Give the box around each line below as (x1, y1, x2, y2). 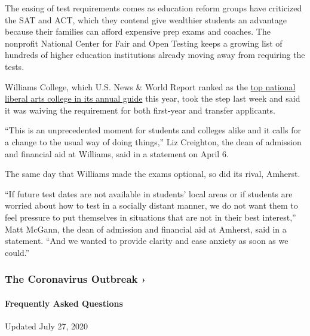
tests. (5, 60, 24, 72)
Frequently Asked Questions (5, 297, 123, 309)
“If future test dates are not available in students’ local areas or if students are (5, 187, 293, 200)
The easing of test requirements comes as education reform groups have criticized (5, 2, 302, 14)
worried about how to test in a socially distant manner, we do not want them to (5, 199, 298, 212)
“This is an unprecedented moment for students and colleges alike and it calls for (5, 124, 301, 136)
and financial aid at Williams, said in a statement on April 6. (5, 147, 229, 160)
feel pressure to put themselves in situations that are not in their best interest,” (5, 210, 296, 223)
